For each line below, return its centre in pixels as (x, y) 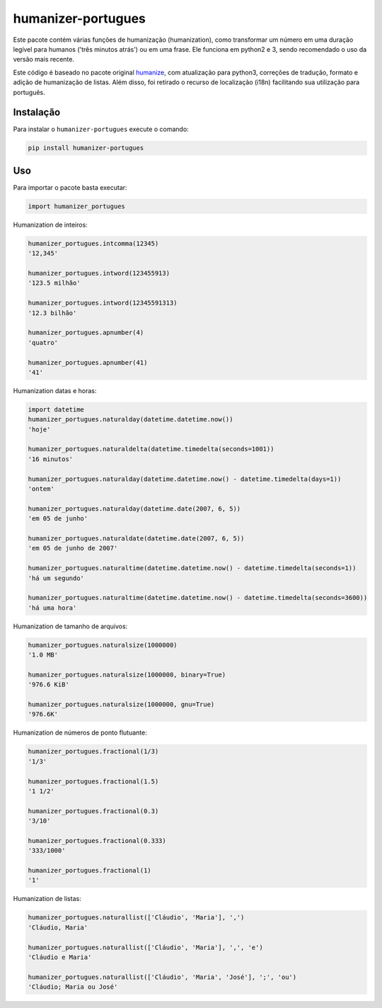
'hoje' (39, 429)
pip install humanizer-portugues (86, 148)
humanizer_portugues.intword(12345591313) (103, 303)
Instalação (37, 112)
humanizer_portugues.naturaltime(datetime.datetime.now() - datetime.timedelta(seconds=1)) (192, 568)
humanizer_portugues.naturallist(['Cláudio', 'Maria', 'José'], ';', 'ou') (162, 977)
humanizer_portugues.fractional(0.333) (97, 840)
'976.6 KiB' (49, 685)
